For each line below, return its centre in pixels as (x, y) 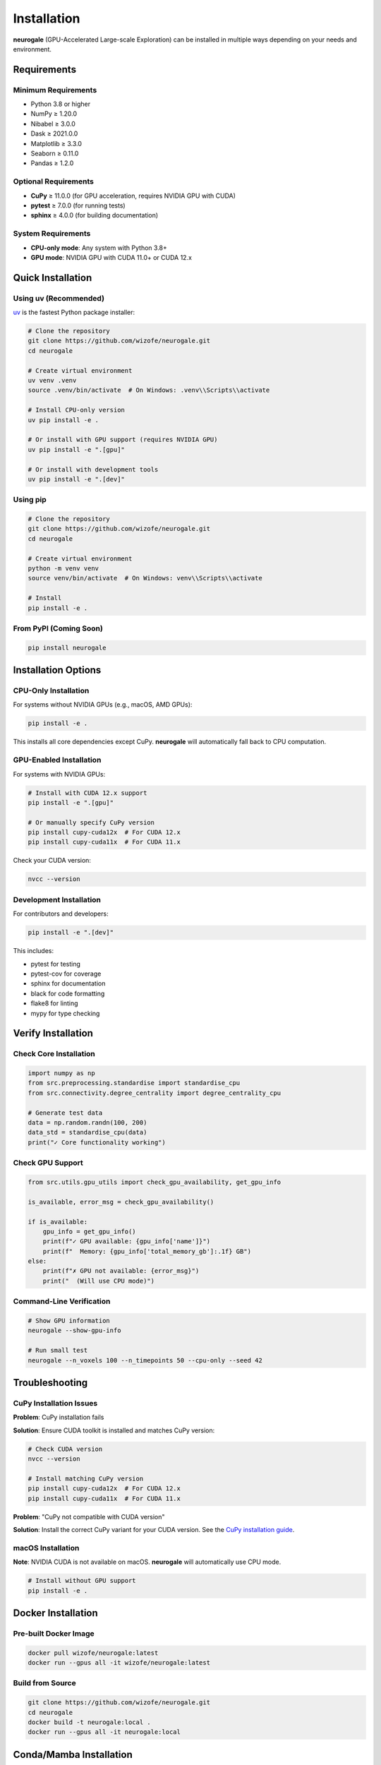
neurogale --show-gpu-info (74, 1330)
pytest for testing (56, 964)
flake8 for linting (54, 1003)
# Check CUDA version (65, 1449)
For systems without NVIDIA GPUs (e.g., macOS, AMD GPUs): (103, 705)
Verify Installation (53, 1033)
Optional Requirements (54, 181)
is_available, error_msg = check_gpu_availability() (121, 1202)
